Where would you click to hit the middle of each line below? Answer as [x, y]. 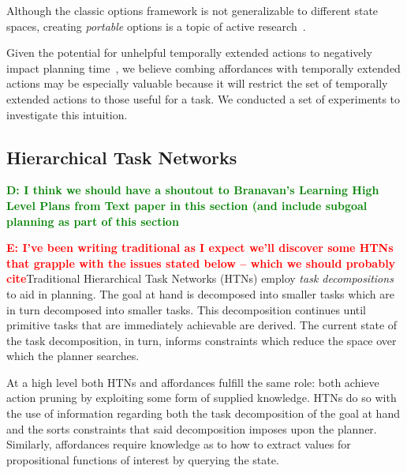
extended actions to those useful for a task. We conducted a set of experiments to [203, 98]
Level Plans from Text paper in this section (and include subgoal [187, 205]
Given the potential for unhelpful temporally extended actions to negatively [189, 53]
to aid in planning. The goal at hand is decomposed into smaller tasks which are [201, 293]
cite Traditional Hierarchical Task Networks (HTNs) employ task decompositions [200, 278]
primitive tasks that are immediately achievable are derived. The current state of [202, 325]
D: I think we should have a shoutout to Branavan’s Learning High [193, 190]
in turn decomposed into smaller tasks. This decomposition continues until [187, 309]
